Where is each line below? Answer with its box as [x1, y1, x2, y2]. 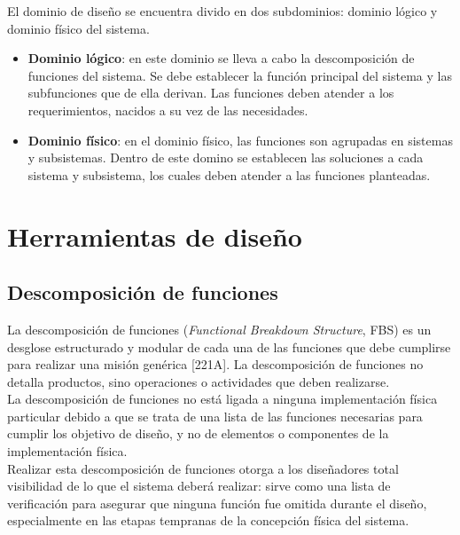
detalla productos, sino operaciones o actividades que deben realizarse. [7, 372, 390, 390]
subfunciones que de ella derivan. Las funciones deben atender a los [27, 83, 394, 102]
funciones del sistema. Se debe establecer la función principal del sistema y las [27, 66, 452, 84]
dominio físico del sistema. [7, 19, 150, 37]
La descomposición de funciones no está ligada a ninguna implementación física [7, 389, 438, 408]
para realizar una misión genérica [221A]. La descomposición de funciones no [7, 355, 424, 374]
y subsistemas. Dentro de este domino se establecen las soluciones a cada [27, 148, 424, 167]
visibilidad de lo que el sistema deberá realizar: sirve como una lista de [7, 476, 391, 495]
